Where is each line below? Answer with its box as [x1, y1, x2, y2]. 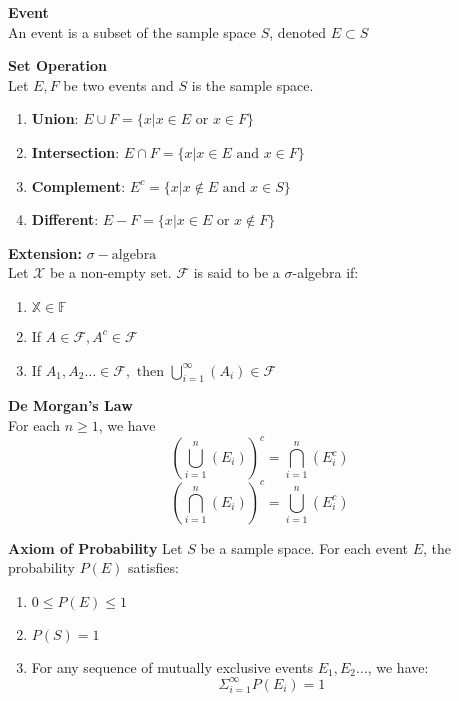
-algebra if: [292, 262, 359, 283]
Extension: [8, 242, 82, 263]
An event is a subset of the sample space [8, 21, 257, 42]
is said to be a [193, 262, 280, 283]
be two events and [63, 74, 174, 95]
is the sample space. [191, 74, 314, 95]
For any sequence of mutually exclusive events [31, 656, 314, 677]
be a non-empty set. [49, 262, 172, 283]
